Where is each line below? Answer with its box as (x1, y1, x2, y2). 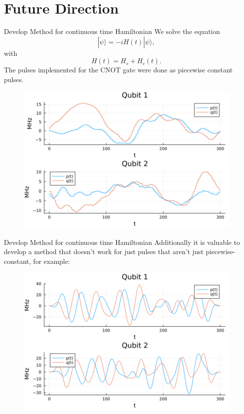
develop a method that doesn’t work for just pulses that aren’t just (4, 246, 204, 257)
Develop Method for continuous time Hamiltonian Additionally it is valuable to (4, 237, 240, 247)
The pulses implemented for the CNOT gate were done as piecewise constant (4, 65, 233, 75)
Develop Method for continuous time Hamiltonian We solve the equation (4, 26, 220, 36)
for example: (33, 256, 70, 266)
